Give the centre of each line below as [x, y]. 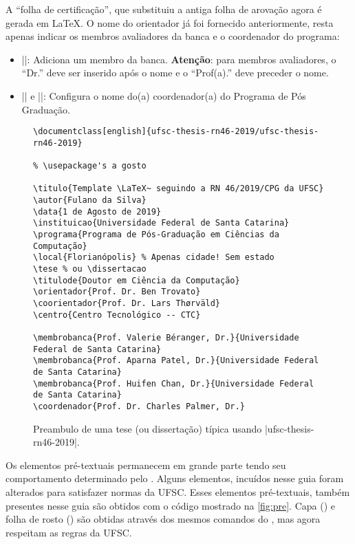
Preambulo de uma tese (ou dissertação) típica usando [148, 428]
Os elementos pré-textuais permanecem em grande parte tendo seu [146, 465]
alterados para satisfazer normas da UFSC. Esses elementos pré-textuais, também [178, 491]
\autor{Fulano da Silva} [90, 200]
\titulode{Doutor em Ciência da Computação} [137, 280]
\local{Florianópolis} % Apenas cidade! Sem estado [154, 258]
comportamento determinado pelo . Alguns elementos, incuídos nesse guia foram [175, 478]
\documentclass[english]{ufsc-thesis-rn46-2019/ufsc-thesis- [176, 132]
